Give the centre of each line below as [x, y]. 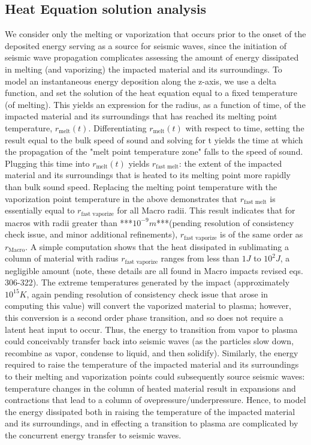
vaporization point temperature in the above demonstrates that [121, 198]
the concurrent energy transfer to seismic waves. [93, 435]
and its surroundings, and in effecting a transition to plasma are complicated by [152, 423]
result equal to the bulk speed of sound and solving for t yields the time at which [154, 139]
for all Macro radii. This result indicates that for [206, 210]
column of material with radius [62, 258]
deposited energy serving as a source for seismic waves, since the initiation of [146, 45]
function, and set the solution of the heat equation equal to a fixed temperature [151, 93]
